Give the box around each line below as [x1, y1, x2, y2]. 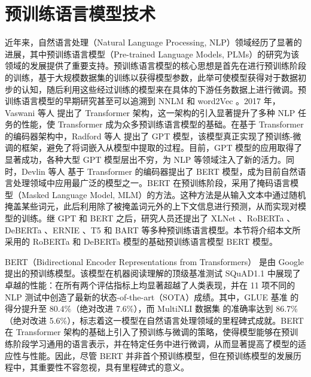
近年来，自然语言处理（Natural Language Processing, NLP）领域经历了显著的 [5, 36, 302, 48]
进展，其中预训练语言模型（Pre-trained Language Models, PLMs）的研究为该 [5, 47, 300, 60]
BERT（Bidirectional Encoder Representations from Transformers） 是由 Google [5, 255, 304, 267]
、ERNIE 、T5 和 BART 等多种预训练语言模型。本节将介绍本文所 [44, 223, 301, 236]
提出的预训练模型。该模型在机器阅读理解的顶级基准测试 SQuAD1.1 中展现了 [5, 267, 301, 279]
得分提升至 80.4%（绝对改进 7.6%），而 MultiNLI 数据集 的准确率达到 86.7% [5, 302, 298, 315]
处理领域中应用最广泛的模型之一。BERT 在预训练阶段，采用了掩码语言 [13, 177, 291, 189]
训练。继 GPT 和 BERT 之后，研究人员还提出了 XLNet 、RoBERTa [21, 212, 284, 224]
